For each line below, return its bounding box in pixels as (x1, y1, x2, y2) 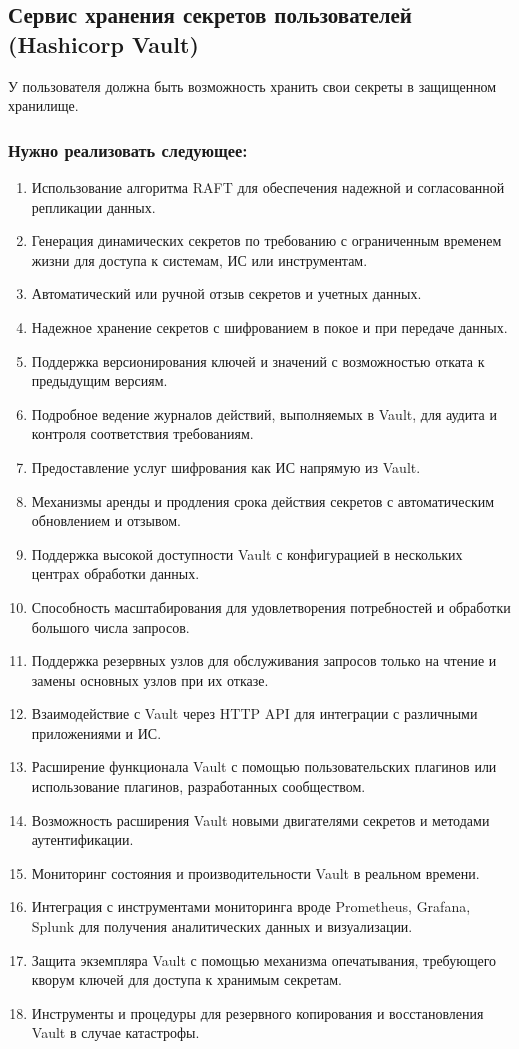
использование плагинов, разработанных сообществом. (31, 776, 366, 797)
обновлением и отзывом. (31, 510, 181, 531)
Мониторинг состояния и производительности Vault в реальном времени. (31, 862, 480, 883)
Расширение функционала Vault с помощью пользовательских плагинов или (31, 756, 497, 777)
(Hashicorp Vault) (8, 28, 199, 59)
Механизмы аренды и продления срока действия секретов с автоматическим (31, 490, 495, 511)
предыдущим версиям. (31, 370, 168, 391)
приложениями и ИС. (31, 722, 162, 743)
